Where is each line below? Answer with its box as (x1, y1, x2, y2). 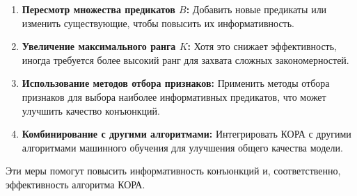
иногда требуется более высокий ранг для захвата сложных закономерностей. (22, 52, 349, 67)
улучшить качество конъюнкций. (22, 103, 160, 117)
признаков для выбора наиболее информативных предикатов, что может (22, 89, 326, 104)
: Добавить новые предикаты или (186, 2, 327, 16)
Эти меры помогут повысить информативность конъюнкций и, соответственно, (6, 163, 341, 178)
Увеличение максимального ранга (22, 39, 176, 54)
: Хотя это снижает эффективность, (187, 39, 337, 54)
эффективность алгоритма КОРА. (6, 177, 145, 191)
